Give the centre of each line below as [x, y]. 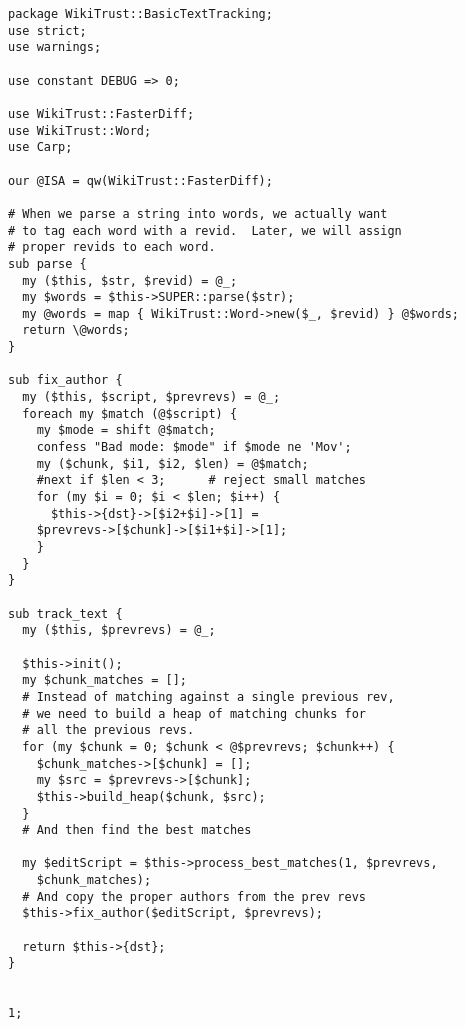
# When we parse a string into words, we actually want [198, 213]
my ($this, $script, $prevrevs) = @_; [151, 397]
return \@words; [76, 330]
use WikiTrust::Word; [80, 130]
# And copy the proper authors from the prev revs [194, 896]
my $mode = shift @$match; [126, 430]
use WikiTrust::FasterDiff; [101, 113]
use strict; [47, 30]
